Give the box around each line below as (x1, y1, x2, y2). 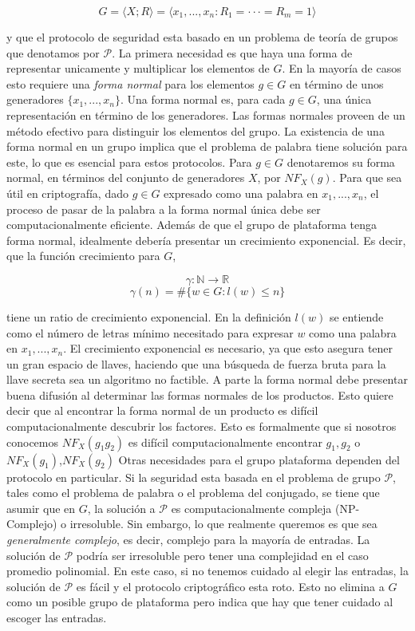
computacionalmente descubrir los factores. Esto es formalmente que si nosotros (6, 418, 397, 435)
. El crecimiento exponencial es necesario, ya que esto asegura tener (63, 340, 393, 357)
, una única (316, 91, 372, 108)
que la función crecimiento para (6, 247, 160, 264)
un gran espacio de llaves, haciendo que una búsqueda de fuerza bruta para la (6, 355, 386, 372)
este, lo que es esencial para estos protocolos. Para (6, 153, 252, 170)
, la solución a (87, 499, 156, 516)
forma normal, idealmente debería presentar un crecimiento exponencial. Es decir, (6, 231, 406, 248)
